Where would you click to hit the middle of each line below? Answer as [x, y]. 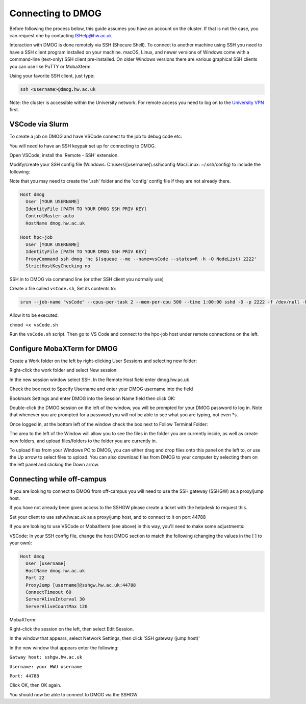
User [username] [46, 563]
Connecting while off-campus [58, 479]
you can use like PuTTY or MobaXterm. [50, 66]
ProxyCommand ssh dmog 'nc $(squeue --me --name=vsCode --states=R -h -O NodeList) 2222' [141, 259]
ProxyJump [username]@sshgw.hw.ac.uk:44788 [81, 585]
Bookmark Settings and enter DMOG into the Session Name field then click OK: [92, 398]
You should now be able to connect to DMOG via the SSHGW [73, 694]
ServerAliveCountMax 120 [57, 606]
